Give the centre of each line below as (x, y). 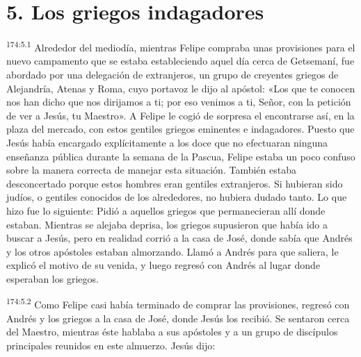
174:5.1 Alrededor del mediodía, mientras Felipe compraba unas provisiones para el (181, 46)
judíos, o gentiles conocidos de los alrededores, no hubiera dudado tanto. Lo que (177, 197)
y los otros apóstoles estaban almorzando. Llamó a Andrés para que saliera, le (173, 251)
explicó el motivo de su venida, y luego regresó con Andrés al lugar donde (163, 265)
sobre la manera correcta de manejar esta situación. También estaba (151, 170)
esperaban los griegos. (53, 278)
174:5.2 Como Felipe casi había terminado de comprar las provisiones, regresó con (178, 304)
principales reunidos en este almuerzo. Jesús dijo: (111, 345)
